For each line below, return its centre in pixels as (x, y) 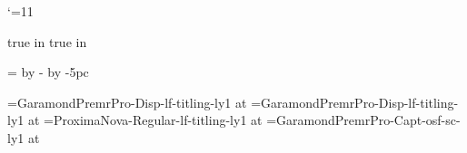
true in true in (47, 41)
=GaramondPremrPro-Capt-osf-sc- (363, 120)
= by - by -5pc (48, 72)
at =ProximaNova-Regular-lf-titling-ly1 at (145, 120)
